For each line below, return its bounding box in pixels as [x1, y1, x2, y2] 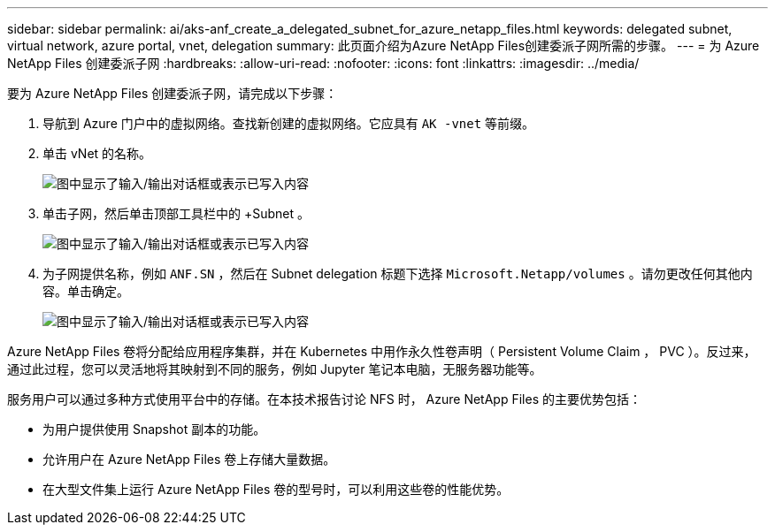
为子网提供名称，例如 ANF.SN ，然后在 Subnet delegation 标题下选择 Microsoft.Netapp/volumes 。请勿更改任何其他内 [42, 266, 753, 281]
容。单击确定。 [42, 284, 129, 299]
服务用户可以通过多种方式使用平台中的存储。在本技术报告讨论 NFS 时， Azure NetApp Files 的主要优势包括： [7, 391, 641, 407]
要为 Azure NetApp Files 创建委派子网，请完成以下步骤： [7, 86, 338, 101]
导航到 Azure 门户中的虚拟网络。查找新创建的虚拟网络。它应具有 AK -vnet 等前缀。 [42, 116, 535, 131]
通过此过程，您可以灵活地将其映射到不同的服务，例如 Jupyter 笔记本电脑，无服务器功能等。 [7, 361, 542, 376]
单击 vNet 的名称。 [42, 146, 152, 161]
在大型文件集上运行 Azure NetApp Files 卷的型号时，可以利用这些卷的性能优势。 [42, 482, 510, 497]
